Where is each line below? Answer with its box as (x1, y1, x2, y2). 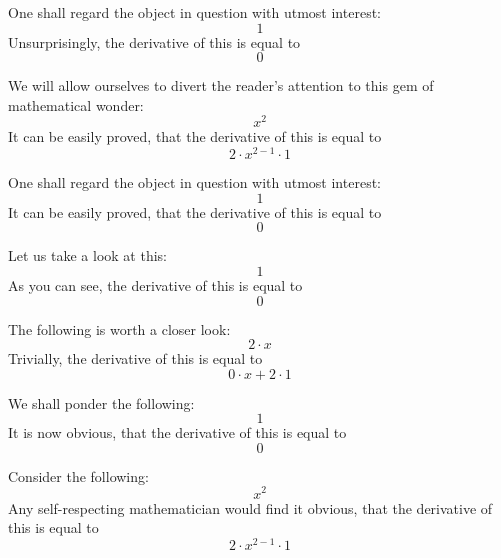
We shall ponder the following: (8, 392, 195, 413)
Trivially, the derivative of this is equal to (8, 348, 263, 369)
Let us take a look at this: (8, 245, 167, 266)
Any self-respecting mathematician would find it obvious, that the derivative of (8, 497, 493, 518)
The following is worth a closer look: (8, 318, 231, 339)
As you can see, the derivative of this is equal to (8, 274, 303, 295)
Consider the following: (8, 465, 149, 486)
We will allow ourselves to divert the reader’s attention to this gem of (8, 75, 434, 96)
